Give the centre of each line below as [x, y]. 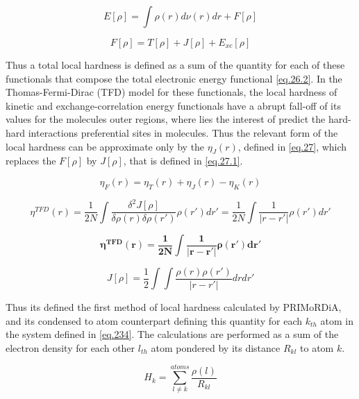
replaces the [31, 161]
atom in [337, 320]
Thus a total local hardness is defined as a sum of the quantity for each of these [175, 65]
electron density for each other [70, 347]
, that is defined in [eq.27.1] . [183, 161]
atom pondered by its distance [216, 347]
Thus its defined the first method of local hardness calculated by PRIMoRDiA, [174, 306]
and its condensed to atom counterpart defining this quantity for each [154, 320]
